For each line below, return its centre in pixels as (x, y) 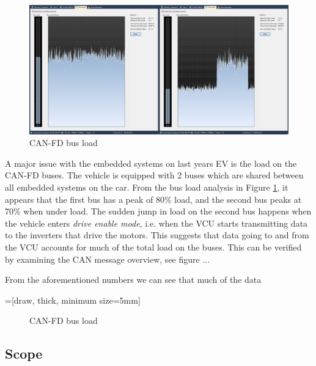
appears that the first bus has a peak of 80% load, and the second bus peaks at (153, 199)
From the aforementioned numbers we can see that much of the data (133, 280)
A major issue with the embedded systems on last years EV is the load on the (151, 163)
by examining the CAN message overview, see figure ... (108, 259)
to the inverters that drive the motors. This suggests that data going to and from (157, 235)
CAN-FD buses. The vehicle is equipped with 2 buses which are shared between (154, 175)
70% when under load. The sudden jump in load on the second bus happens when (158, 211)
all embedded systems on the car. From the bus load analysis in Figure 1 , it (147, 187)
